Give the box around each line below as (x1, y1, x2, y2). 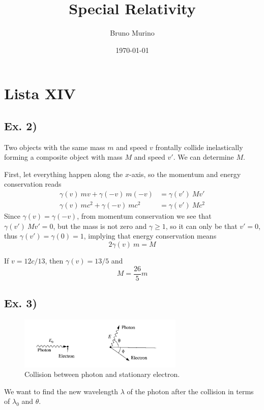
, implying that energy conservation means (83, 230, 217, 241)
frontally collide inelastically (155, 141, 243, 152)
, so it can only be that (165, 220, 238, 231)
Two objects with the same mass (4, 141, 105, 152)
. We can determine (173, 152, 234, 162)
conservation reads (4, 179, 62, 189)
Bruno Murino (110, 27, 155, 38)
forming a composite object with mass (4, 152, 123, 162)
